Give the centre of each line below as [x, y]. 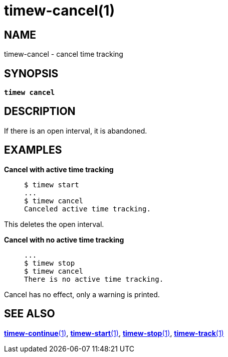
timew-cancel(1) [59, 11]
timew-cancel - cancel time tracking [64, 54]
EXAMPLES [33, 150]
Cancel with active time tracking [59, 169]
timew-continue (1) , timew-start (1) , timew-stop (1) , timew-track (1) [114, 333]
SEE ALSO [30, 314]
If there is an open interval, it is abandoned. [76, 131]
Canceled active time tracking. [87, 209]
